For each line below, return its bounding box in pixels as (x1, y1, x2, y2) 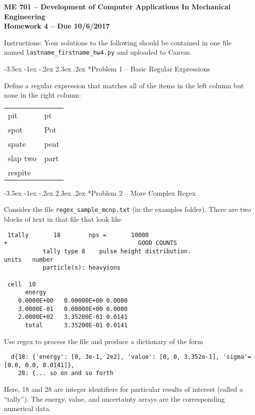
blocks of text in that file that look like (4, 214, 122, 224)
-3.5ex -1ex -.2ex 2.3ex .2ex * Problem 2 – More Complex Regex (4, 187, 196, 198)
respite (8, 166, 31, 178)
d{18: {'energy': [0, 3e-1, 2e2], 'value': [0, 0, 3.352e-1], (11, 353, 219, 361)
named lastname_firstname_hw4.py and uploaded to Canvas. (4, 47, 192, 57)
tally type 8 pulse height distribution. (42, 247, 191, 255)
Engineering (4, 11, 45, 21)
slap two (8, 152, 36, 164)
